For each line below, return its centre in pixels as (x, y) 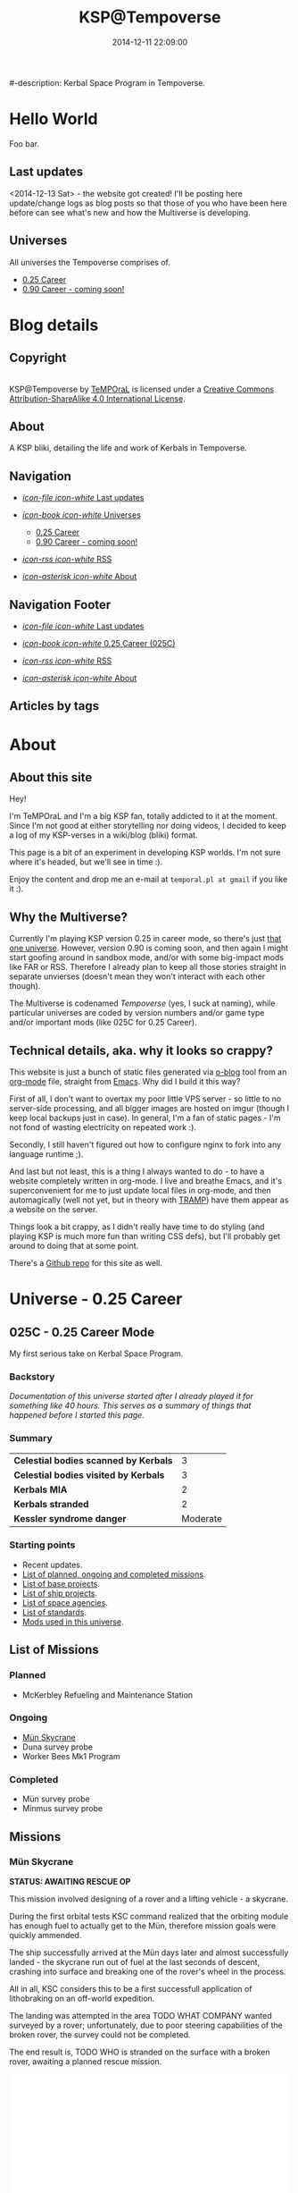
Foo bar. (25, 143)
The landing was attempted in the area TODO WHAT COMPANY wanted (141, 2015)
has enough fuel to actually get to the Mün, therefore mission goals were (143, 1926)
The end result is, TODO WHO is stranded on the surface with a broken (140, 2052)
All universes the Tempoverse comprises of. (90, 262)
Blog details (54, 325)
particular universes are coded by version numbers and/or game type (137, 1013)
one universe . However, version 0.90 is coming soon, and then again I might (149, 948)
